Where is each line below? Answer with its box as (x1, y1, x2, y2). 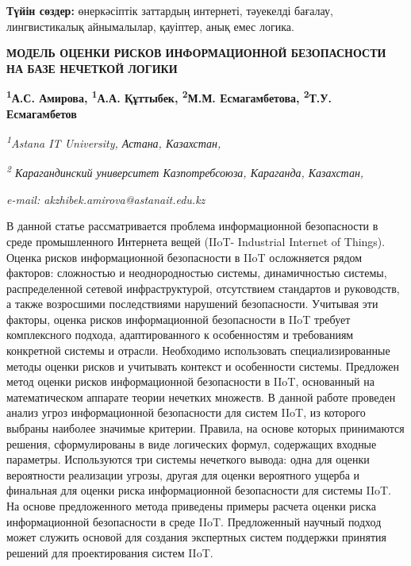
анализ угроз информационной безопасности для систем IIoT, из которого (6, 404, 366, 421)
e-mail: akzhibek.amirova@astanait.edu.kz (6, 191, 205, 207)
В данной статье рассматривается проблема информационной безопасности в (6, 218, 378, 234)
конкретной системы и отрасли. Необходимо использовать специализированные (6, 342, 390, 359)
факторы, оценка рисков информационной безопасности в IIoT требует (6, 310, 351, 327)
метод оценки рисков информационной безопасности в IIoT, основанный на (6, 373, 375, 390)
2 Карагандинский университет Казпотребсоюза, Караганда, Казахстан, (6, 162, 364, 181)
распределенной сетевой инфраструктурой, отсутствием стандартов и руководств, (6, 279, 400, 296)
